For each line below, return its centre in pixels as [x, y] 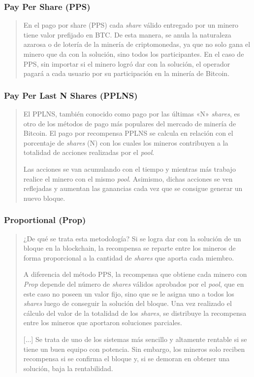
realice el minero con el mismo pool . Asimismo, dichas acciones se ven [128, 178]
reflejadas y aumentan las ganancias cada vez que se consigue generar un [133, 188]
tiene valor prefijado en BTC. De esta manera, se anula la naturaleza [127, 34]
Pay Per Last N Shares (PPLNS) [71, 95]
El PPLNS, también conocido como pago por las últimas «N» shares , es [132, 113]
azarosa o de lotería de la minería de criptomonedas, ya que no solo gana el [137, 44]
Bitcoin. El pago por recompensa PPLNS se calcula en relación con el [128, 133]
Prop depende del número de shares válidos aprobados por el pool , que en [134, 283]
